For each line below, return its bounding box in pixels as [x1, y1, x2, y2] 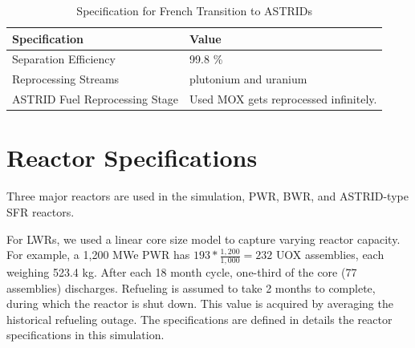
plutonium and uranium [189, 71, 307, 87]
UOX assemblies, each [275, 246, 384, 263]
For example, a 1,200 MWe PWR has [6, 246, 190, 263]
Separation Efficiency [12, 51, 116, 67]
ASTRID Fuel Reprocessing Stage [12, 91, 179, 107]
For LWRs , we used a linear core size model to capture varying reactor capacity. [6, 230, 401, 247]
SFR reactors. [6, 203, 75, 220]
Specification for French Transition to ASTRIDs [76, 2, 313, 18]
